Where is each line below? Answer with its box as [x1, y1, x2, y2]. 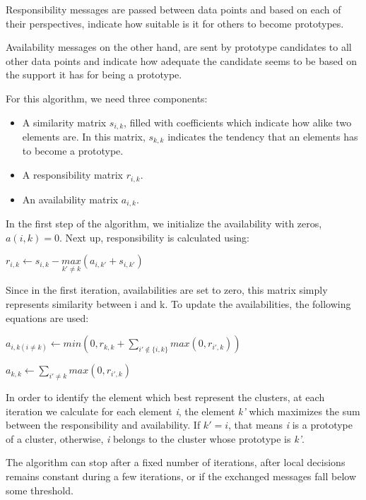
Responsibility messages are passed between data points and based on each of [6, 2, 341, 16]
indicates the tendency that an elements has [167, 129, 358, 144]
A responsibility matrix [22, 167, 123, 182]
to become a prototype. [22, 143, 124, 158]
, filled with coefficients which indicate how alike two [124, 114, 352, 129]
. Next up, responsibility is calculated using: [59, 230, 249, 244]
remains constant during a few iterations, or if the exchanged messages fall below [6, 468, 357, 483]
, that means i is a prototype [228, 417, 353, 432]
